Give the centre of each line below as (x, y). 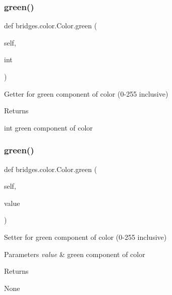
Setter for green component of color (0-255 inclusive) (85, 237)
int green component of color (48, 127)
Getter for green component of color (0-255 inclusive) (86, 93)
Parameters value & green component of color (75, 254)
